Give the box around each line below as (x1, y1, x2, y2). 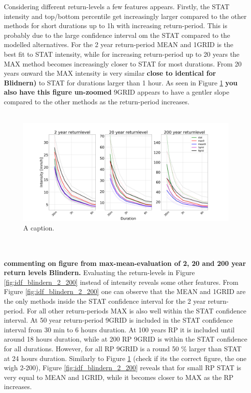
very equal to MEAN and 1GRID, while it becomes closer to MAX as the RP (4, 372, 234, 382)
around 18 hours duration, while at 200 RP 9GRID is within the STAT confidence (4, 334, 248, 344)
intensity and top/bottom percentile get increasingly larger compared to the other (4, 11, 247, 21)
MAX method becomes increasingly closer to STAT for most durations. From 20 (4, 58, 242, 68)
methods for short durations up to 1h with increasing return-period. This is (4, 20, 228, 31)
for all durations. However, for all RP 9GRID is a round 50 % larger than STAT (4, 343, 242, 353)
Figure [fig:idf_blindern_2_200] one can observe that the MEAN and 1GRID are (4, 286, 246, 296)
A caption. (23, 222, 55, 232)
